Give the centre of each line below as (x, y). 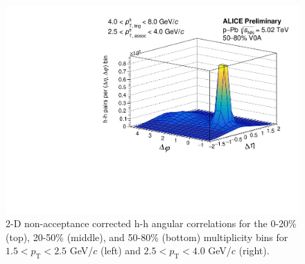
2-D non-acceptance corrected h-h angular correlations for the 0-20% (151, 223)
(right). (254, 250)
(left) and (120, 250)
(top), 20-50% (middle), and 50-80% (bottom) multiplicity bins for (147, 237)
